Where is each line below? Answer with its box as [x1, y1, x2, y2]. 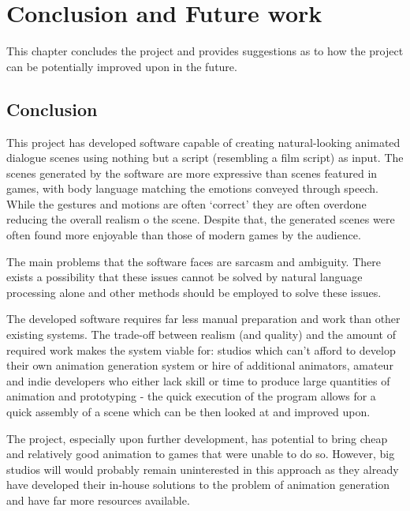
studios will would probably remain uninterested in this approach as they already [6, 460, 399, 477]
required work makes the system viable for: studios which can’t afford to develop [6, 341, 396, 358]
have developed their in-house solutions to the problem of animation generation [6, 476, 390, 493]
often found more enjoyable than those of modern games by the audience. [6, 227, 361, 243]
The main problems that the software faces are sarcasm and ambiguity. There [6, 253, 381, 269]
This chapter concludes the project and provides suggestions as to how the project [6, 43, 404, 59]
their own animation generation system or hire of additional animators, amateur [6, 357, 393, 374]
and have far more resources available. [6, 491, 190, 508]
